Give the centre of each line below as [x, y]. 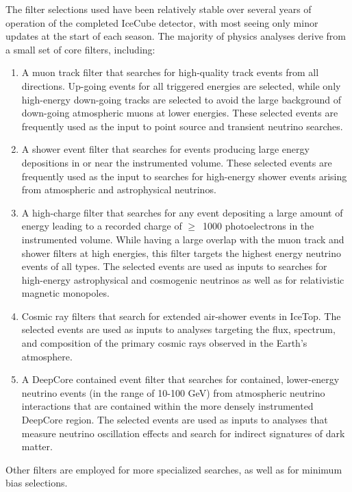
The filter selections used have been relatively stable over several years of [159, 9]
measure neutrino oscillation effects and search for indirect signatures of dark [183, 433]
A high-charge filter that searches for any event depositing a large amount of [182, 212]
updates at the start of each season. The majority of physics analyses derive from [176, 36]
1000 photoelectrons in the [258, 226]
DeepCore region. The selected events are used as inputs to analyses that [175, 420]
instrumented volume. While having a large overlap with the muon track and [183, 239]
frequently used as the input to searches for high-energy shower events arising [184, 176]
